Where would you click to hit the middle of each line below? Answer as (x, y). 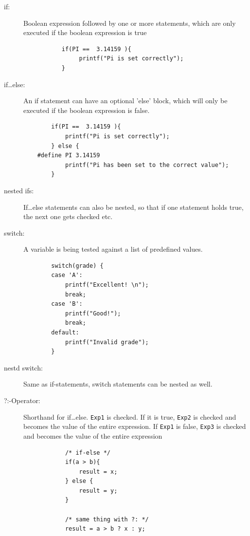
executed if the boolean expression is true (85, 32)
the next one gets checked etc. (68, 216)
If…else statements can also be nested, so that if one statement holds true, (134, 207)
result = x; (98, 471)
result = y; (98, 490)
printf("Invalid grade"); (107, 342)
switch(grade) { (77, 266)
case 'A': (67, 275)
